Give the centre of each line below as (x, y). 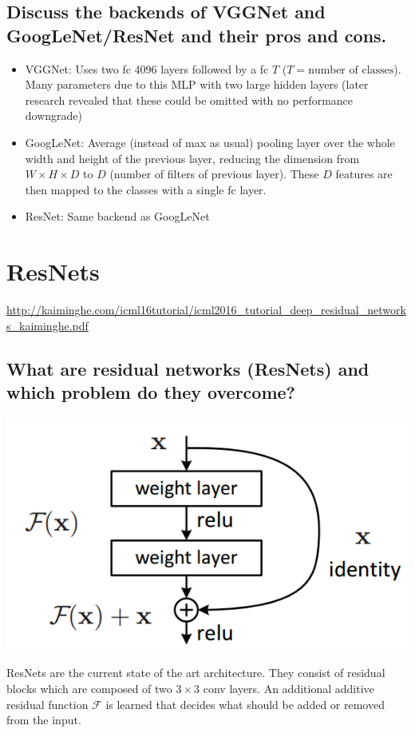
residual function (47, 704)
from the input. (44, 720)
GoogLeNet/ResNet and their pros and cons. (197, 35)
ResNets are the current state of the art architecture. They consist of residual (196, 673)
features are (364, 174)
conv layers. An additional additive (289, 688)
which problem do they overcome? (151, 392)
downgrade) (54, 116)
